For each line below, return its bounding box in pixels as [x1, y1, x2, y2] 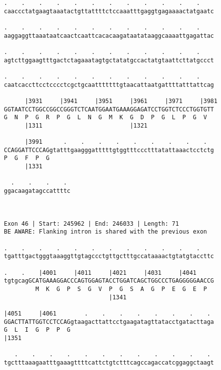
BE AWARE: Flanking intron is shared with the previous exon [4, 228, 207, 236]
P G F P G [4, 155, 50, 162]
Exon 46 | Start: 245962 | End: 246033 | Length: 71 [4, 220, 179, 227]
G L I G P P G [4, 326, 71, 334]
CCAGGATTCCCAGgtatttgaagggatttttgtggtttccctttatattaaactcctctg [4, 146, 214, 154]
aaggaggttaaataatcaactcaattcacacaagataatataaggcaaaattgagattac [4, 32, 214, 39]
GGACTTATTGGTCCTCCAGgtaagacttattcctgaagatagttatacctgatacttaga [4, 318, 214, 325]
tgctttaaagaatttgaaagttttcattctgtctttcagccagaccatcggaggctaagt [4, 359, 214, 366]
